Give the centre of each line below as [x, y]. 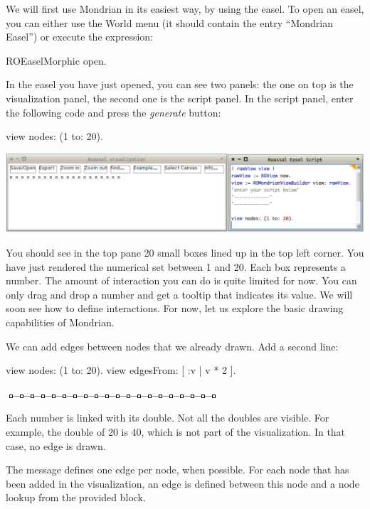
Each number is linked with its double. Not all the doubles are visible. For [168, 418]
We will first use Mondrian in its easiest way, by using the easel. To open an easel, [185, 9]
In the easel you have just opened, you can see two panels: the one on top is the [180, 84]
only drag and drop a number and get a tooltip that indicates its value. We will [179, 294]
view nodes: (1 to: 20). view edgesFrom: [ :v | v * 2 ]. [121, 370]
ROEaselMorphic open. [56, 60]
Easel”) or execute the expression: [79, 37]
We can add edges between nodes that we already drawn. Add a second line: [172, 346]
